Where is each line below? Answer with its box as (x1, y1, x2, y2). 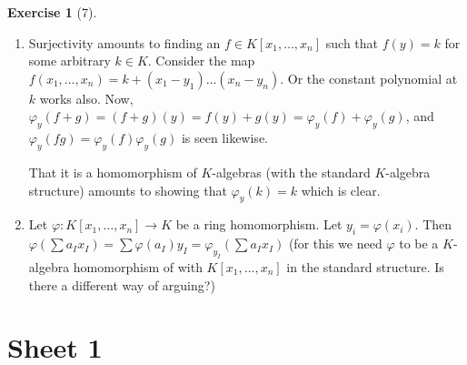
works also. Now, (39, 88, 134, 107)
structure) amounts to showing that (28, 180, 227, 199)
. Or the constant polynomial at (280, 68, 458, 87)
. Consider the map (147, 51, 255, 70)
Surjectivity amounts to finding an (28, 33, 221, 52)
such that (325, 33, 379, 52)
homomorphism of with (73, 257, 203, 276)
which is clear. (301, 180, 381, 199)
